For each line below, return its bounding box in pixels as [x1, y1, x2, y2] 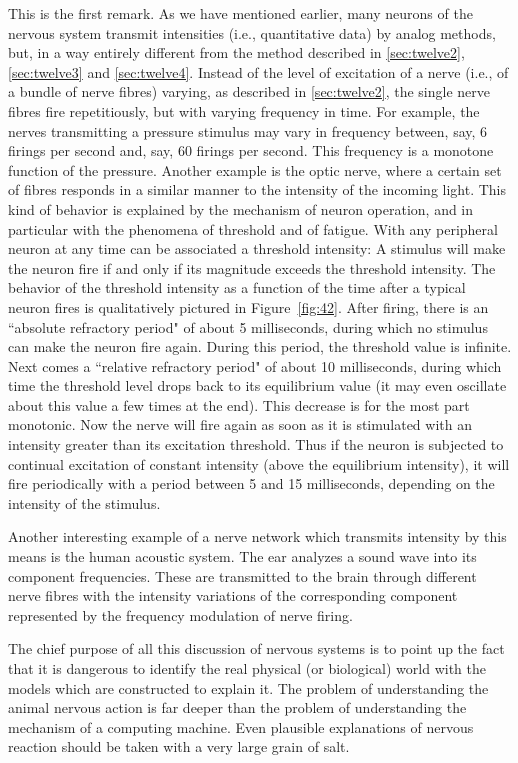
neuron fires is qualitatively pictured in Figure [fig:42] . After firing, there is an [8, 296, 489, 317]
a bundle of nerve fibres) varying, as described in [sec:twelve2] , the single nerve [8, 81, 491, 102]
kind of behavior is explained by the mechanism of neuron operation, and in [8, 198, 474, 219]
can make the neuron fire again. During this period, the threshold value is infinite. [8, 336, 512, 357]
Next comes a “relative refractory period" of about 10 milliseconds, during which [8, 355, 502, 376]
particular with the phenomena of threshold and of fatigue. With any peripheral [8, 218, 498, 239]
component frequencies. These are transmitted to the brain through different [8, 565, 477, 586]
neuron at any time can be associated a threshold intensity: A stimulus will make [8, 238, 506, 259]
